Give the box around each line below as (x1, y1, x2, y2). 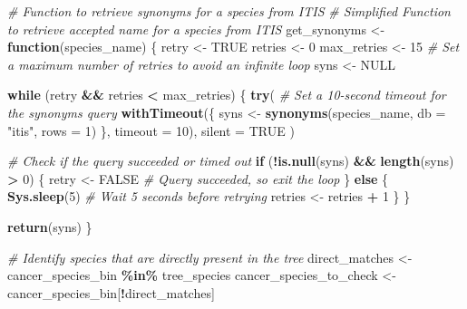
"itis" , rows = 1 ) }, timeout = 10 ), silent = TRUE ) (7, 121, 295, 140)
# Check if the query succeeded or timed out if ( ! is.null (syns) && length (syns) (7, 151, 454, 170)
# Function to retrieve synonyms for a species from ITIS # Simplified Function (7, 2, 451, 20)
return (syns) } (7, 217, 92, 236)
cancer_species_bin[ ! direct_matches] (7, 283, 215, 302)
